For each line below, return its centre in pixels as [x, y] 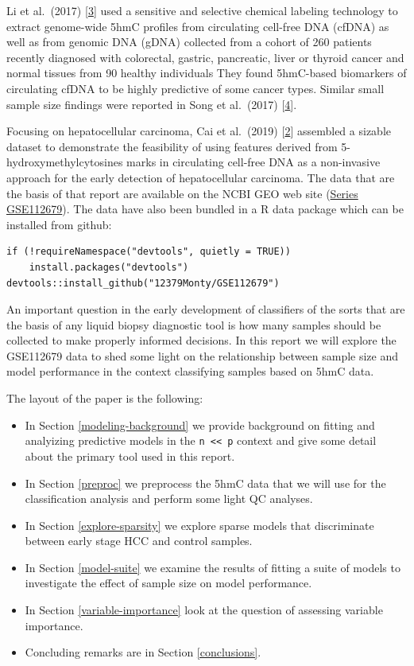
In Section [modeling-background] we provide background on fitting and [200, 425]
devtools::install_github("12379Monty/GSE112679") [143, 283]
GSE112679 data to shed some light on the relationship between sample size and [203, 355]
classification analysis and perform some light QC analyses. [169, 499]
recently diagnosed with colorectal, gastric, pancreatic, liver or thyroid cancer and [205, 57]
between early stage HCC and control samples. [139, 541]
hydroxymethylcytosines [65, 162]
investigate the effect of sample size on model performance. [168, 583]
